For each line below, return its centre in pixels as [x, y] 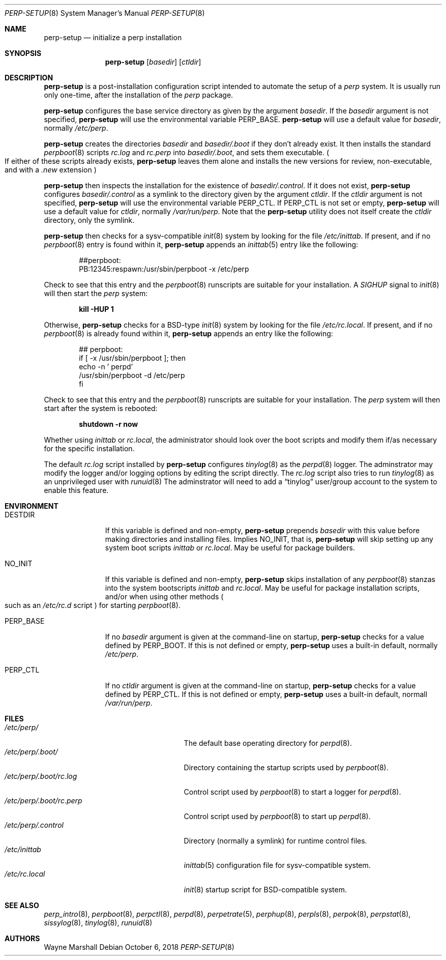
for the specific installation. [89, 448]
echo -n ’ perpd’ [106, 367]
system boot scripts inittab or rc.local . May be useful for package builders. [230, 548]
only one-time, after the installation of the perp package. [139, 95]
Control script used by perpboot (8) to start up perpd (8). [277, 816]
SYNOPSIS [23, 53]
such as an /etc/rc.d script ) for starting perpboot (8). [93, 605]
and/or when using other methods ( [164, 597]
